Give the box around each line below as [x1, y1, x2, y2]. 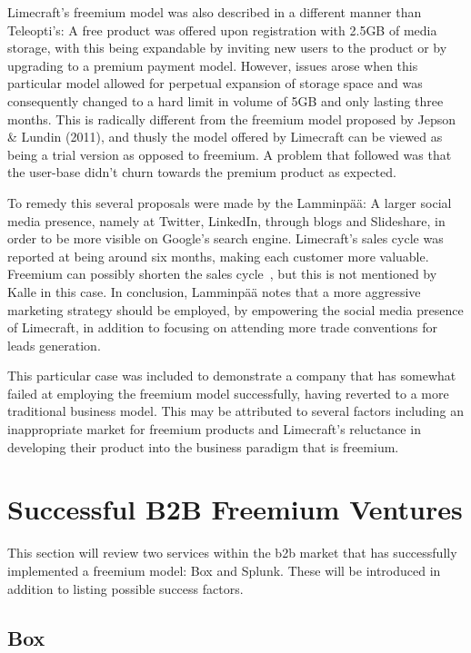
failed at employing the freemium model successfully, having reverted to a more [7, 383, 449, 402]
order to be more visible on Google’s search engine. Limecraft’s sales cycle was [7, 229, 444, 248]
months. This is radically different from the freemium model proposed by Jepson [7, 109, 456, 128]
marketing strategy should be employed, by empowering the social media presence [7, 300, 464, 319]
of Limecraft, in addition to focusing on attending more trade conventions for [7, 318, 438, 337]
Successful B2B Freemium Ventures [7, 490, 463, 528]
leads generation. [7, 335, 101, 354]
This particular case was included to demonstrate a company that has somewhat [7, 366, 456, 385]
